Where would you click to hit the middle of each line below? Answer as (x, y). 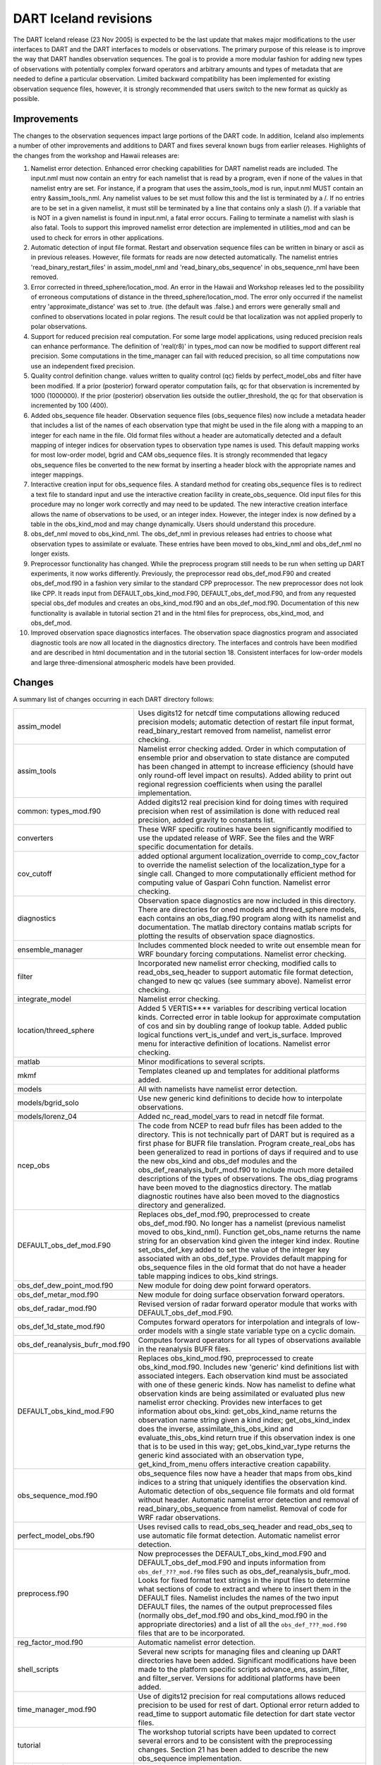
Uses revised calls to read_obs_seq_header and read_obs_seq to (245, 1526)
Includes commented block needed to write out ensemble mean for (249, 945)
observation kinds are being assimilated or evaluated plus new (242, 1393)
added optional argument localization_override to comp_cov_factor (248, 856)
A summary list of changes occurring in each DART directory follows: (114, 700)
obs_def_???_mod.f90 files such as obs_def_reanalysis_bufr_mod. (244, 1571)
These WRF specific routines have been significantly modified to (245, 829)
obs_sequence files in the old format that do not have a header (242, 1267)
